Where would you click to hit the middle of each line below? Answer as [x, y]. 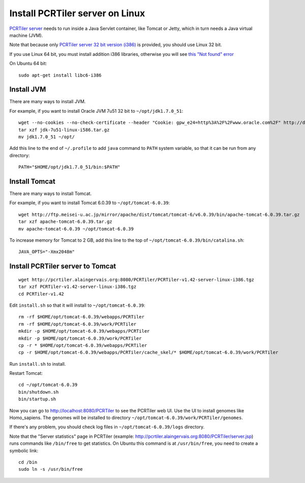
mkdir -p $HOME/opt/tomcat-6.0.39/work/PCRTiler [80, 338]
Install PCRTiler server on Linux [77, 13]
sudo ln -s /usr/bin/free [51, 469]
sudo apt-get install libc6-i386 [60, 75]
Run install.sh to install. [38, 364]
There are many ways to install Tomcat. [51, 194]
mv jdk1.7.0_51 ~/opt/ [47, 137]
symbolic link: [24, 450]
